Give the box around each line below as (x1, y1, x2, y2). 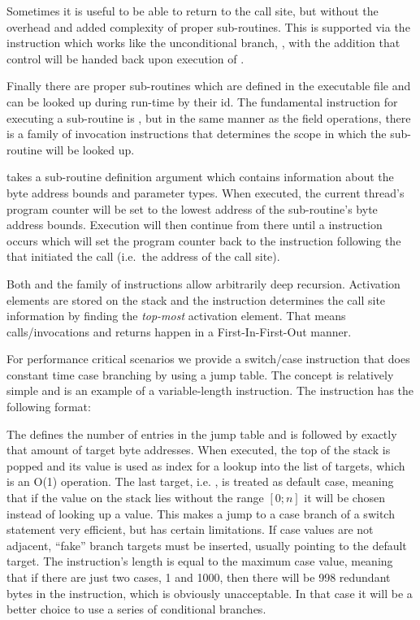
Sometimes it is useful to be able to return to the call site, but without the (6, 2, 379, 19)
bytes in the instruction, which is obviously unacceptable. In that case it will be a (6, 584, 413, 601)
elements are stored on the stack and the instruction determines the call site (6, 291, 386, 308)
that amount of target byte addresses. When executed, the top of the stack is (6, 441, 391, 458)
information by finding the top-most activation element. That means (6, 307, 346, 324)
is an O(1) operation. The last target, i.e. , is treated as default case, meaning (6, 473, 394, 490)
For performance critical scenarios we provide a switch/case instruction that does (6, 350, 410, 367)
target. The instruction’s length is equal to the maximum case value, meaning (6, 553, 393, 570)
